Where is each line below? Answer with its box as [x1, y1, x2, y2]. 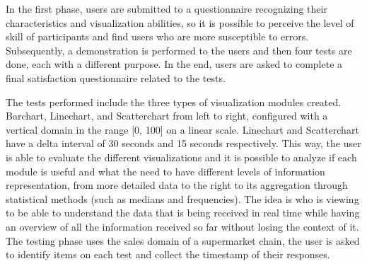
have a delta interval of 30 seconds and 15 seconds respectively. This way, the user [6, 136, 361, 151]
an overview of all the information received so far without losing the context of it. [6, 219, 359, 233]
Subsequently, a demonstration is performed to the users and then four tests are [6, 42, 352, 57]
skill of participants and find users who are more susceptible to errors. [6, 29, 309, 44]
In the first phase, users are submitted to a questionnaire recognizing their [6, 1, 327, 16]
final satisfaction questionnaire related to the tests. [6, 70, 226, 85]
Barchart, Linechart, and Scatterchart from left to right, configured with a [6, 108, 328, 123]
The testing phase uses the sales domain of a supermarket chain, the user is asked [6, 233, 360, 248]
